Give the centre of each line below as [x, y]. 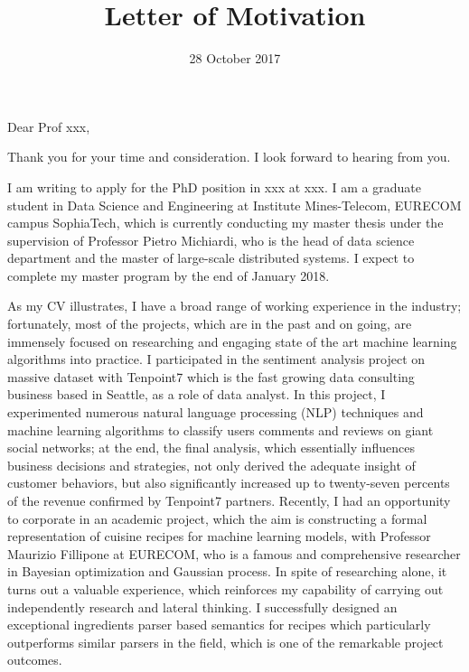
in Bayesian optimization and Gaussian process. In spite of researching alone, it [227, 571]
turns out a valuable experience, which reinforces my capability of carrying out [225, 588]
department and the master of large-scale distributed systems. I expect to [211, 258]
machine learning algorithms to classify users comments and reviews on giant [220, 429]
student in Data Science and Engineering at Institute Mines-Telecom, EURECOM [234, 205]
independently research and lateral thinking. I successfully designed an [202, 607]
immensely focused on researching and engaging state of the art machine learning [232, 341]
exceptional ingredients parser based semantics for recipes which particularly [219, 625]
